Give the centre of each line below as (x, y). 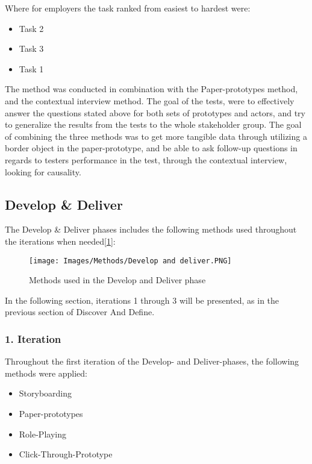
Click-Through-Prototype (66, 454)
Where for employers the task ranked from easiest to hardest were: (128, 8)
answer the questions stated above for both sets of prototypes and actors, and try (155, 112)
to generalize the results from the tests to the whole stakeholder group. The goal (153, 124)
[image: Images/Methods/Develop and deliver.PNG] (130, 261)
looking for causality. (43, 171)
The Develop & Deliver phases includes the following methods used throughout (151, 229)
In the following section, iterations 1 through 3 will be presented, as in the (142, 300)
